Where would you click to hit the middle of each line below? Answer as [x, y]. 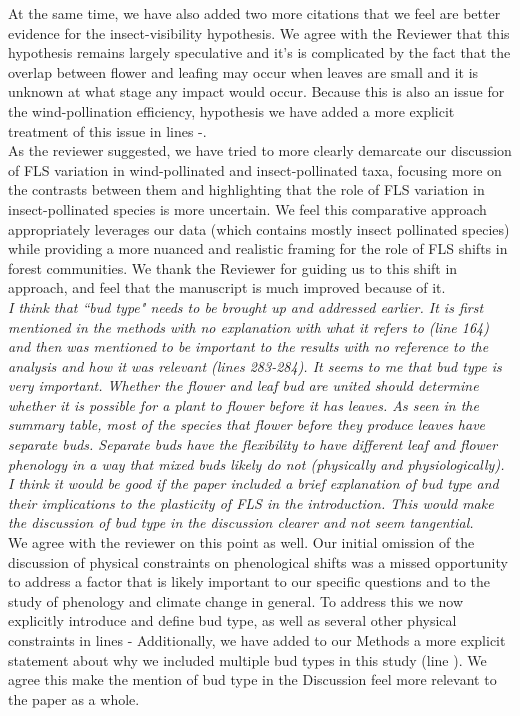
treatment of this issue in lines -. [107, 130]
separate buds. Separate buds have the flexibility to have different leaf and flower [253, 444]
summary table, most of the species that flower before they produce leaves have [247, 424]
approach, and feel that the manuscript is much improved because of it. [227, 287]
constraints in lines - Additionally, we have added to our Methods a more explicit [257, 640]
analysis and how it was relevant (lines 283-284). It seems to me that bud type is [255, 365]
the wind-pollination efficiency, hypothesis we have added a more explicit [231, 110]
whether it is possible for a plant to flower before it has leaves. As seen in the [243, 404]
